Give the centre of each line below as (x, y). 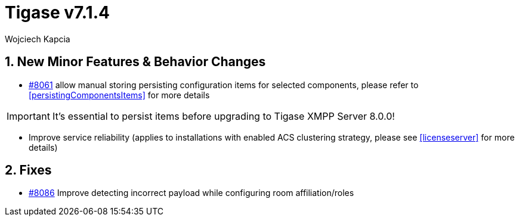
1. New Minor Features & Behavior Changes (135, 62)
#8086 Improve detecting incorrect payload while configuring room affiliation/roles (191, 193)
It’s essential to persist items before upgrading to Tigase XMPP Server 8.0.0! (223, 116)
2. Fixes (28, 170)
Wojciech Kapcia (38, 39)
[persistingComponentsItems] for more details (119, 95)
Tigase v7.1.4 (57, 13)
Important (28, 116)
